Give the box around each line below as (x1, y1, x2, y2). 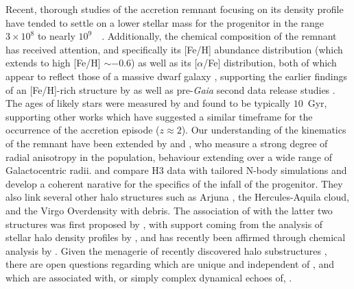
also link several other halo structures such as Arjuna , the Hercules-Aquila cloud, (5, 190, 349, 204)
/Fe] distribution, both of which (203, 55, 337, 70)
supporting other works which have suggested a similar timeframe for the (5, 109, 313, 123)
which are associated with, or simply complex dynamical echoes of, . (5, 270, 292, 284)
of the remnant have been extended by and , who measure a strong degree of (5, 136, 328, 150)
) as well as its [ (131, 55, 198, 70)
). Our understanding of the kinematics (181, 123, 346, 137)
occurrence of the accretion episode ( (5, 123, 160, 137)
